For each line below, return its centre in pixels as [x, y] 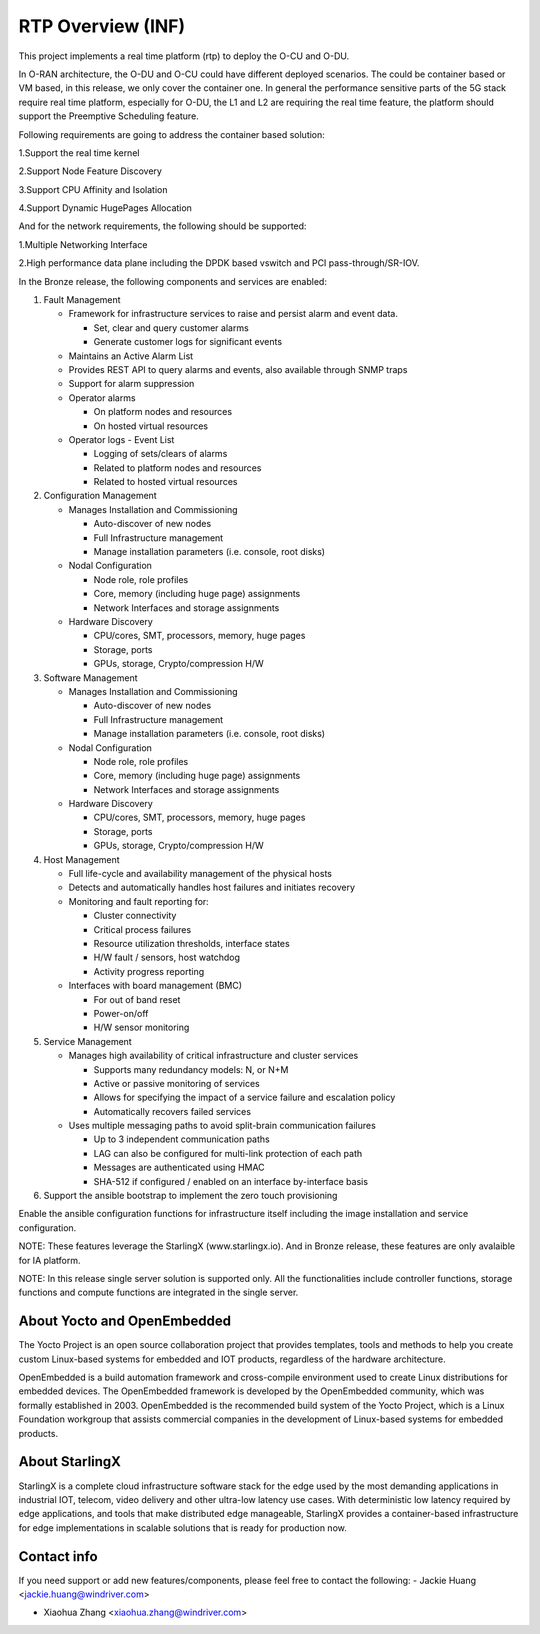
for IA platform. [49, 1260]
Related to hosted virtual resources [165, 482]
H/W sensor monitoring [141, 1027]
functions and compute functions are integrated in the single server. [158, 1292]
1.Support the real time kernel [79, 152]
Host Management [81, 859]
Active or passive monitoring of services [176, 1083]
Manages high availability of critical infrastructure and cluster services [213, 1056]
